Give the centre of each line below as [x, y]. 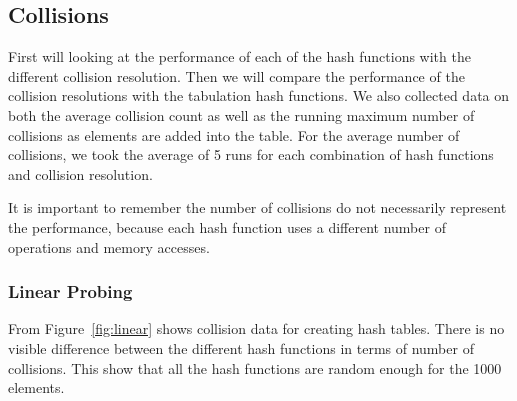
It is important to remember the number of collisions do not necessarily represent [257, 207]
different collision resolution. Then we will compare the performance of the [236, 75]
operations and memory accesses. [109, 246]
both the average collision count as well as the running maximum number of [241, 114]
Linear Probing [70, 291]
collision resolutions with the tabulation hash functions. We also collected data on [259, 95]
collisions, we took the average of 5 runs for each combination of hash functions [251, 154]
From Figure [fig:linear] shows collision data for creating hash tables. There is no [256, 328]
